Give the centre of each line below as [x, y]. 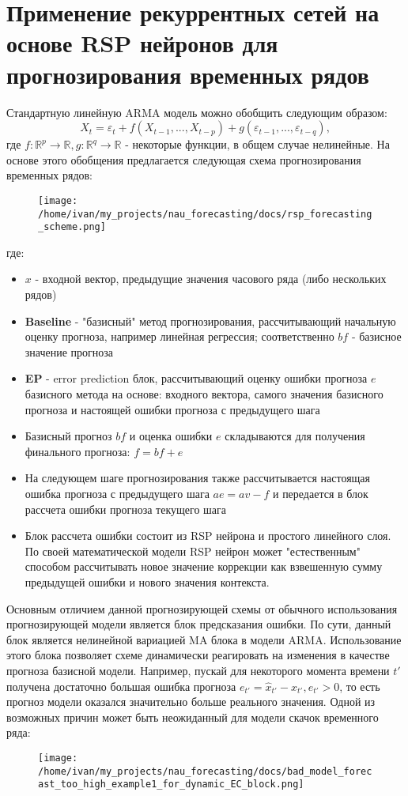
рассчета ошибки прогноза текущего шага [125, 509]
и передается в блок [320, 493]
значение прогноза [69, 351]
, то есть [360, 686]
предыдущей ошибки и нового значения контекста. [147, 581]
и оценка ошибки [171, 436]
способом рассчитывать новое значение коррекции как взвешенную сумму [204, 566]
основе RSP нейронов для [142, 43]
